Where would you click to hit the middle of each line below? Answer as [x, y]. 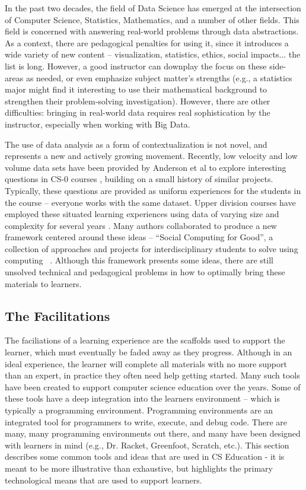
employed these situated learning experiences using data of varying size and [142, 214]
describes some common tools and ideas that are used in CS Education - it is [145, 456]
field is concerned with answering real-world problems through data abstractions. [152, 31]
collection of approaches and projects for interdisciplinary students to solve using [152, 248]
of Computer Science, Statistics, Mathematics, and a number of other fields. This [152, 19]
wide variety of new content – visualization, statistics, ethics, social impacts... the [153, 54]
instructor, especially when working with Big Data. [98, 124]
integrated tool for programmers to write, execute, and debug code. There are [146, 421]
